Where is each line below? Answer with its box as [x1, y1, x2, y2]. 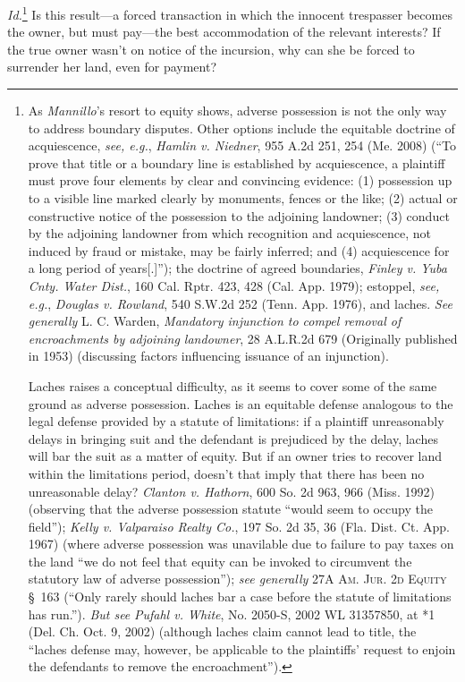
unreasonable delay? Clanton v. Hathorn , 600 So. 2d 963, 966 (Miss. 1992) [28, 482, 435, 500]
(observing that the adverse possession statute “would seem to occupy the [28, 499, 433, 518]
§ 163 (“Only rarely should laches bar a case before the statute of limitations [28, 587, 452, 606]
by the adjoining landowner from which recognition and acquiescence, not [28, 224, 431, 243]
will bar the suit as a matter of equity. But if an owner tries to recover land [28, 447, 443, 465]
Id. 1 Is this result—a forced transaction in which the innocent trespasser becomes [7, 3, 452, 23]
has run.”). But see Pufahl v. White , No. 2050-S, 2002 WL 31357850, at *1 [28, 604, 435, 623]
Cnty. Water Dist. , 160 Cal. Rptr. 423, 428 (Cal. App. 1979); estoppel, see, [28, 276, 440, 294]
